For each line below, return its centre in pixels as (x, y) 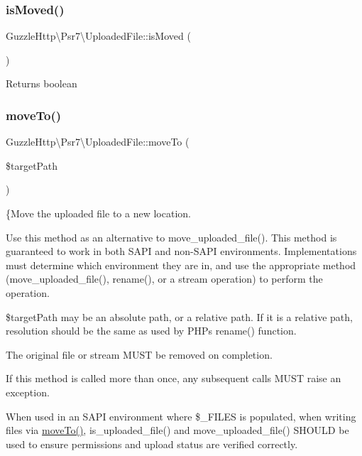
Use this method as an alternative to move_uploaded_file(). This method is (171, 237)
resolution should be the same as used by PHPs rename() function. (151, 331)
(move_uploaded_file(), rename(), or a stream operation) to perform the (164, 279)
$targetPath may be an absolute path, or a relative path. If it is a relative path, (179, 316)
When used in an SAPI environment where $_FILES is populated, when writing (181, 416)
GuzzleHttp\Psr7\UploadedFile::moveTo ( (98, 142)
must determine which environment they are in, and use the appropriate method (181, 265)
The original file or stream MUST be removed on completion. (139, 354)
